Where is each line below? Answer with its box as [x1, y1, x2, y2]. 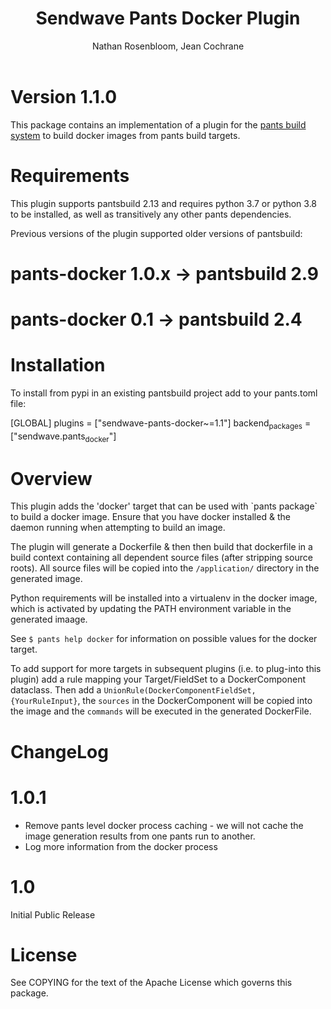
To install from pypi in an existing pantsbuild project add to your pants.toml [10, 387, 318, 399]
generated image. [10, 573, 83, 585]
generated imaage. [10, 613, 88, 626]
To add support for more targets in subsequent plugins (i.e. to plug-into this [10, 663, 322, 675]
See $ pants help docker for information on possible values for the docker [10, 633, 318, 645]
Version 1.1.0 [10, 85, 118, 108]
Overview [10, 467, 93, 490]
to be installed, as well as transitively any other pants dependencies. [10, 208, 292, 220]
